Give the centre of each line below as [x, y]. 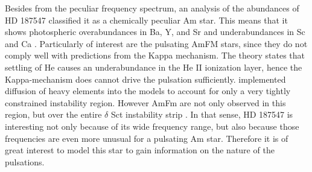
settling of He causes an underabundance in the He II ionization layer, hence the [154, 67]
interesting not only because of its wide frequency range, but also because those [152, 126]
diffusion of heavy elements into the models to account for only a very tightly [148, 91]
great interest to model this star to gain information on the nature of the [140, 150]
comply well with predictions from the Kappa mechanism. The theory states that [155, 55]
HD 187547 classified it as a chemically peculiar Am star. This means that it [146, 20]
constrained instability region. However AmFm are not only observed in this [145, 102]
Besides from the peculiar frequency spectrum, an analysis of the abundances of [152, 8]
